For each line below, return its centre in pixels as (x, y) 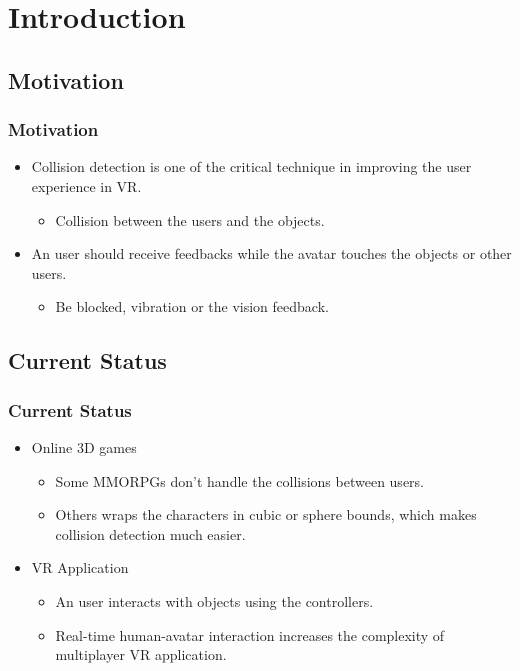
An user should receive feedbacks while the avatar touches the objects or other (271, 253)
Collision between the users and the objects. (190, 219)
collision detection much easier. (150, 533)
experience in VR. (86, 185)
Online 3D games (84, 446)
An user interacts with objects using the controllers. (214, 600)
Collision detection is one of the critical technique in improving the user (251, 166)
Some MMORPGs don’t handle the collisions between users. (240, 480)
